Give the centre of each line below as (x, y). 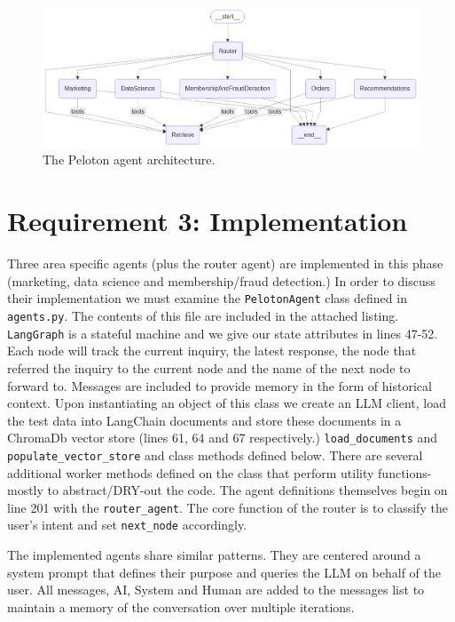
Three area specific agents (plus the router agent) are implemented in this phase (225, 263)
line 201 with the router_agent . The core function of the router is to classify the (227, 507)
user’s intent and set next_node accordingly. (127, 525)
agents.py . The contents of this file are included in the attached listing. (203, 316)
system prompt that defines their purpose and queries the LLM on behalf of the (224, 572)
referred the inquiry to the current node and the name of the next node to (209, 367)
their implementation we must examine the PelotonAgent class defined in (207, 298)
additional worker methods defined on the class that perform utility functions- (220, 472)
